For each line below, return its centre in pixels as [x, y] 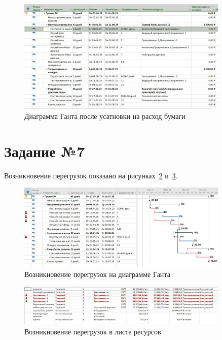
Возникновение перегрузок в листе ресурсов [93, 331]
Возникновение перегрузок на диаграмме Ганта [97, 274]
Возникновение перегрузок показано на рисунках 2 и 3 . [91, 175]
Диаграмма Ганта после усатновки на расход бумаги [105, 116]
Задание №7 [45, 151]
